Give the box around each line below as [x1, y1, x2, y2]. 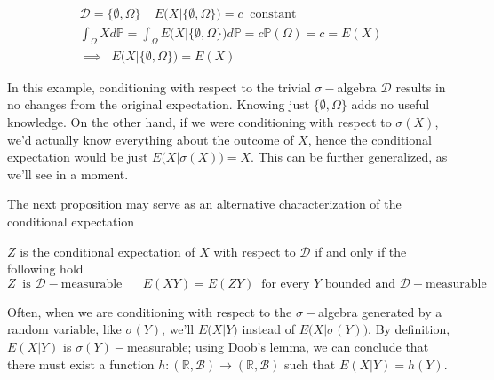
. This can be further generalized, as [251, 147, 448, 166]
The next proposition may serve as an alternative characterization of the [7, 194, 402, 213]
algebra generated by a [318, 302, 442, 321]
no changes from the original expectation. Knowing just [7, 95, 310, 114]
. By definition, [368, 320, 450, 338]
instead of [242, 320, 296, 338]
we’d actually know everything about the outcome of [7, 130, 294, 148]
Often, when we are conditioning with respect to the [7, 302, 292, 321]
